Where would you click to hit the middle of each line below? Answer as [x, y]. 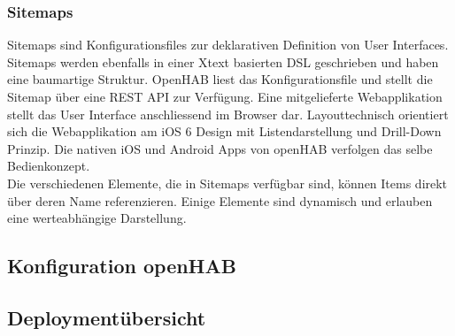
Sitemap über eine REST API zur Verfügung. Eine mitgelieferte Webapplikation [225, 96]
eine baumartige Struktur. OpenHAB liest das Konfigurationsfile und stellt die [220, 79]
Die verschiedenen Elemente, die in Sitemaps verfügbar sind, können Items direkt [227, 183]
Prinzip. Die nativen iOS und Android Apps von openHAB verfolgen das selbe [220, 148]
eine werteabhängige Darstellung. [97, 218]
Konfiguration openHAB [122, 266]
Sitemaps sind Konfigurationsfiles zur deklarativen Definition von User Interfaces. [228, 45]
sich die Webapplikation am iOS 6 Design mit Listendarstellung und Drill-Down [224, 131]
